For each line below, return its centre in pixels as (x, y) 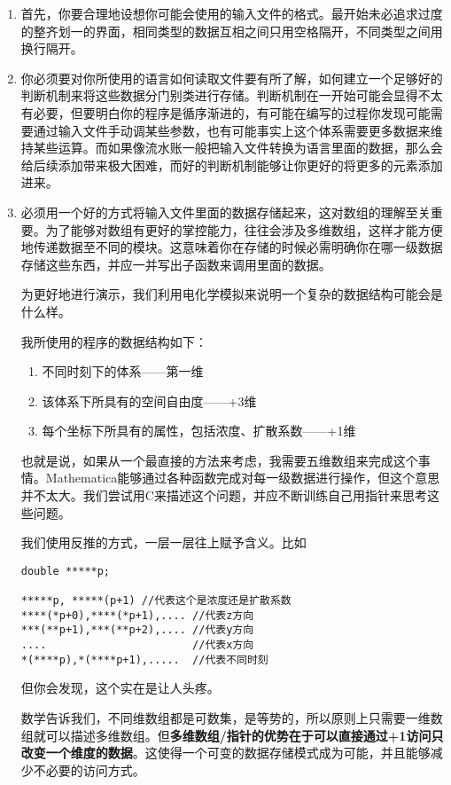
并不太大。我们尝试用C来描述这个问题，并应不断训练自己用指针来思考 (224, 495)
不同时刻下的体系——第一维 (123, 371)
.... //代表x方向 (137, 645)
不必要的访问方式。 (89, 769)
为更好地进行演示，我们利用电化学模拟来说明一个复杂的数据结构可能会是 (232, 294)
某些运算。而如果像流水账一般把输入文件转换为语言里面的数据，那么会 (238, 148)
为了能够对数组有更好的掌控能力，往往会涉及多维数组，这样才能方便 (244, 229)
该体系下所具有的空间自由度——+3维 (149, 400)
